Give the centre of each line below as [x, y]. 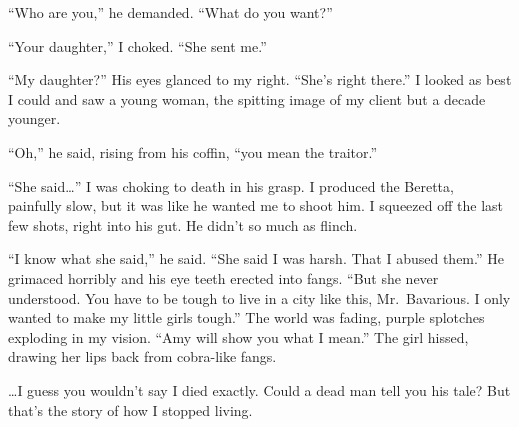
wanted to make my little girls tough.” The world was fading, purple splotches [246, 317]
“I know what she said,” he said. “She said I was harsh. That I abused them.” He [256, 258]
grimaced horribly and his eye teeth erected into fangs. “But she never [223, 277]
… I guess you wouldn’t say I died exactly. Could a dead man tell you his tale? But [259, 389]
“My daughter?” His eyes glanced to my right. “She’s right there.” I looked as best [260, 79]
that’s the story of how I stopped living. [130, 409]
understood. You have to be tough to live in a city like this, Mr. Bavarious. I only [259, 297]
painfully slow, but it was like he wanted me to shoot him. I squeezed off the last [255, 205]
